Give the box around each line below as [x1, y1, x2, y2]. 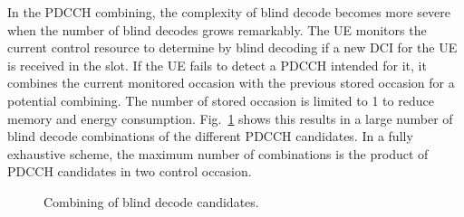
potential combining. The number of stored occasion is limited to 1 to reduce [7, 90, 434, 109]
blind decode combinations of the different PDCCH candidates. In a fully [7, 127, 413, 146]
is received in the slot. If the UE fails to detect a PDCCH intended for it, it [7, 55, 427, 74]
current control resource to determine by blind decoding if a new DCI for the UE [7, 38, 458, 57]
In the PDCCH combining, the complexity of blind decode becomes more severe [7, 3, 451, 21]
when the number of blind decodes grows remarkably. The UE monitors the [7, 20, 427, 39]
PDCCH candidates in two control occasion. [7, 162, 252, 181]
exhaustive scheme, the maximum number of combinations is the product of [7, 144, 429, 163]
